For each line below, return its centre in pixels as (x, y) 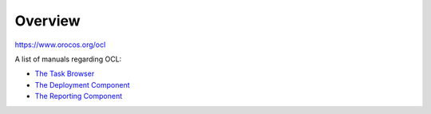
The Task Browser (65, 74)
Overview (47, 21)
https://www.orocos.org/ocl (60, 45)
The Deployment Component (82, 85)
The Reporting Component (79, 96)
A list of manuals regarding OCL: (68, 59)
